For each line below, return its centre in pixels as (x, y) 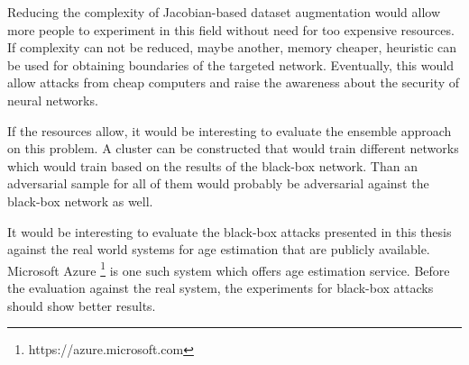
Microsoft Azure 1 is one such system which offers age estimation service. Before (229, 269)
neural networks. (53, 100)
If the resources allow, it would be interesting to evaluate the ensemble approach (230, 130)
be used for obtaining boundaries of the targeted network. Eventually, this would (230, 64)
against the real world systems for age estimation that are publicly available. (219, 249)
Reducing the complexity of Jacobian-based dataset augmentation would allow (224, 12)
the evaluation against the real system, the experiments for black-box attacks (221, 287)
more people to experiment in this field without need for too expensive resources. (231, 29)
